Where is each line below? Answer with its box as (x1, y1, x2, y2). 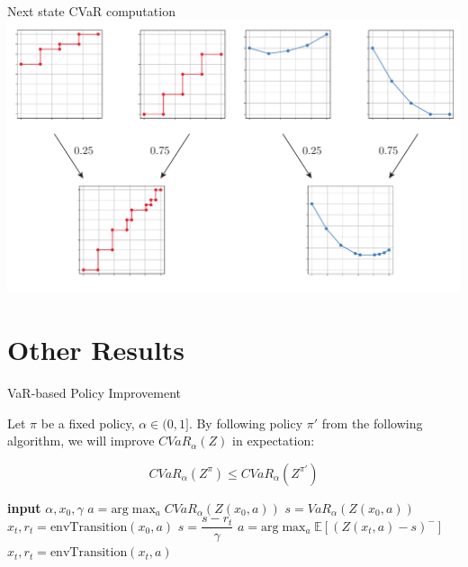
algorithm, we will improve (7, 431, 155, 450)
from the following (321, 413, 423, 432)
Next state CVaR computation (7, 2, 175, 20)
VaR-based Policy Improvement (7, 383, 181, 401)
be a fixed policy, (40, 413, 135, 432)
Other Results (7, 331, 185, 368)
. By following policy (188, 413, 303, 432)
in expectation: (232, 431, 315, 450)
